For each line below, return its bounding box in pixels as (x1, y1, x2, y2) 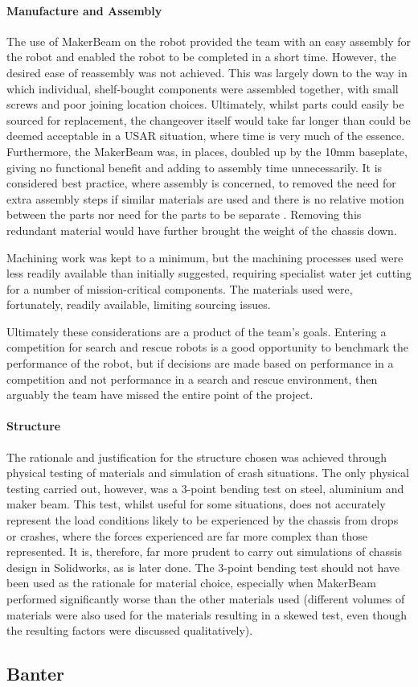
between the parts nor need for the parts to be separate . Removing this (6, 206, 362, 223)
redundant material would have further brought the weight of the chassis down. (6, 221, 397, 238)
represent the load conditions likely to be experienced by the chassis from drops (6, 512, 399, 529)
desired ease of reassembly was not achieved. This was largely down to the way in (6, 64, 408, 80)
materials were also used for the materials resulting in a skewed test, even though (6, 606, 408, 623)
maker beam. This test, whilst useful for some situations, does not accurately (6, 496, 386, 512)
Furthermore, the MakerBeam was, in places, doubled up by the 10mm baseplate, (6, 142, 408, 159)
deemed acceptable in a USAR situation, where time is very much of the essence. (6, 127, 405, 144)
